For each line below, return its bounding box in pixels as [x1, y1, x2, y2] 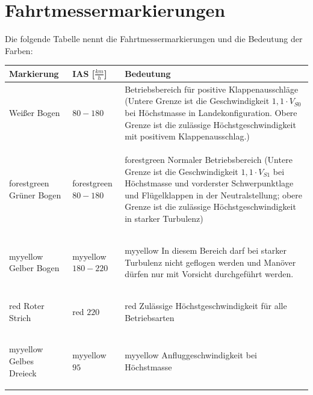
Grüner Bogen [9, 188, 61, 201]
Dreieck [9, 366, 37, 379]
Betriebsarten [125, 311, 175, 323]
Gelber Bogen [9, 262, 60, 274]
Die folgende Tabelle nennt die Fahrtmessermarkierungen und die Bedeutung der [5, 32, 303, 45]
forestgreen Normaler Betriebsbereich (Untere [125, 153, 293, 166]
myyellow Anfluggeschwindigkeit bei [125, 349, 258, 361]
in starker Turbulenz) [125, 212, 203, 225]
